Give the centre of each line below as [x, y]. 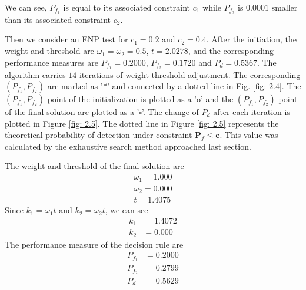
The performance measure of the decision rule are [94, 244]
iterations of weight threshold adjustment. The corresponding [190, 74]
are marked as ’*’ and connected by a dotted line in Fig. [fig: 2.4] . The [174, 86]
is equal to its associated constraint [127, 7]
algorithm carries [35, 74]
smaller [285, 7]
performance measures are [51, 62]
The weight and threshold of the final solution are [94, 166]
